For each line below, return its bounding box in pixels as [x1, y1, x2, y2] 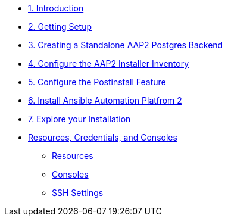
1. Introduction [28, 3, 84, 13]
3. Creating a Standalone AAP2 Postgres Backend [28, 40, 223, 50]
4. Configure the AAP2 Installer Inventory [28, 58, 189, 69]
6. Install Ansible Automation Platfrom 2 [28, 95, 182, 105]
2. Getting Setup [28, 21, 92, 32]
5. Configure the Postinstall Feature [28, 77, 166, 87]
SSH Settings [52, 188, 104, 198]
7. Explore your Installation [28, 114, 131, 124]
